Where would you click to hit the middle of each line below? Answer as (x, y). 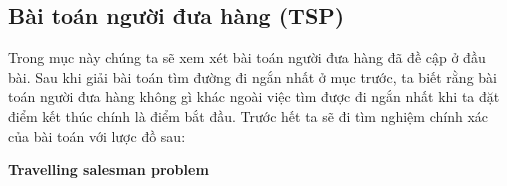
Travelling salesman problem (108, 169)
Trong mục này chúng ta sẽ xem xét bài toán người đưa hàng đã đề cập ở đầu (247, 57)
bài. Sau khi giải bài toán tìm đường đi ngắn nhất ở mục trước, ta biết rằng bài (252, 76)
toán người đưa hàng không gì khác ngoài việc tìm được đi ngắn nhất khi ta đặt (254, 96)
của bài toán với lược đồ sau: (97, 135)
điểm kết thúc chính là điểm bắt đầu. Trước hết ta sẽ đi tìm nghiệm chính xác (248, 115)
